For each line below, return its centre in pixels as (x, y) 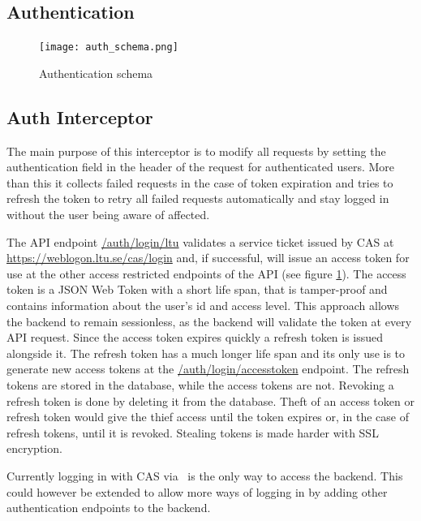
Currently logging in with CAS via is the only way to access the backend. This (205, 475)
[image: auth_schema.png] (109, 47)
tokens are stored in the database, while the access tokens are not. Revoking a (200, 384)
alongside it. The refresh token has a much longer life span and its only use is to (206, 353)
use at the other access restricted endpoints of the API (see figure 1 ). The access (206, 273)
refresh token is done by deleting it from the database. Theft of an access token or (210, 400)
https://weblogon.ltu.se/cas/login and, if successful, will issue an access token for (208, 258)
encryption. (34, 448)
